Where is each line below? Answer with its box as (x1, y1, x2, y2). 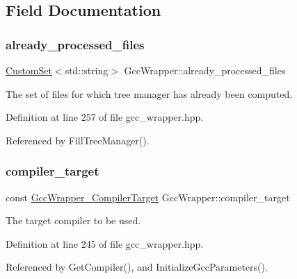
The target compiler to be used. (6, 213, 141, 228)
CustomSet (6, 63, 52, 77)
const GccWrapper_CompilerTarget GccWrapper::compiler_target (6, 189, 290, 204)
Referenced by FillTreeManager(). (6, 133, 150, 147)
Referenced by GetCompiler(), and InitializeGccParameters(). (6, 260, 268, 274)
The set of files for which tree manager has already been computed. (6, 86, 293, 101)
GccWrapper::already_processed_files (124, 63, 286, 77)
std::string (65, 63, 109, 77)
